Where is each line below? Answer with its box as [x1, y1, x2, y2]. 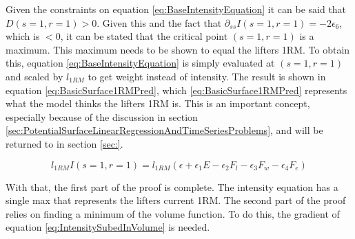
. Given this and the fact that [97, 15, 222, 30]
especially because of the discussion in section [6, 109, 198, 124]
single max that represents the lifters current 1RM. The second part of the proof [6, 193, 346, 207]
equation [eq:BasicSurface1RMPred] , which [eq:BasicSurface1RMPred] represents [6, 82, 347, 97]
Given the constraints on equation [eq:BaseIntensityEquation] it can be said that [6, 2, 347, 16]
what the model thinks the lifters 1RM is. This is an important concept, [6, 96, 310, 111]
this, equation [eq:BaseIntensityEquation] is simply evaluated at [6, 56, 275, 70]
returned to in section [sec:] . [6, 136, 123, 150]
